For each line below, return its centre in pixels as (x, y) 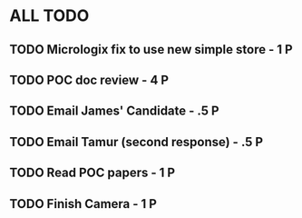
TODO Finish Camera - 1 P (83, 204)
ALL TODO (49, 16)
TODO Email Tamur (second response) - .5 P (136, 142)
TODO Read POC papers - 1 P (92, 173)
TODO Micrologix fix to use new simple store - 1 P (151, 50)
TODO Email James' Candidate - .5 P (114, 111)
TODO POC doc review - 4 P (89, 79)
